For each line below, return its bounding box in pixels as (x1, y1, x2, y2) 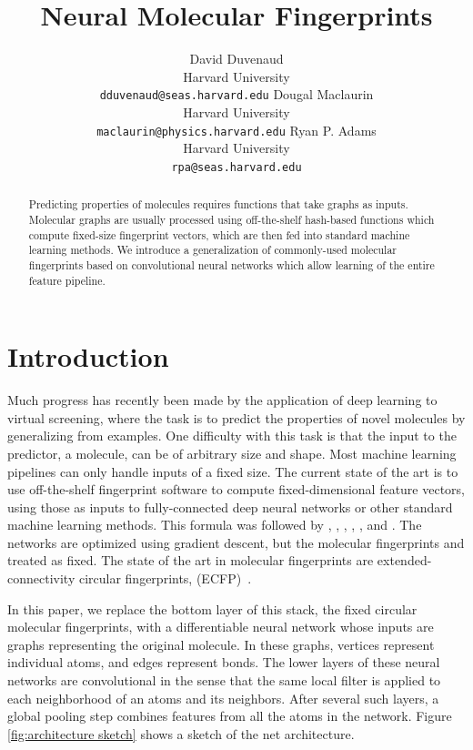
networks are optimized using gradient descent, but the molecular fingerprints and (7, 532, 465, 552)
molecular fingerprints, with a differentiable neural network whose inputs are (7, 617, 434, 636)
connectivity (7, 569, 75, 588)
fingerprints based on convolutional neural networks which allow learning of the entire (28, 257, 435, 272)
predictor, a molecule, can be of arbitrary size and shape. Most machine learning (7, 443, 457, 462)
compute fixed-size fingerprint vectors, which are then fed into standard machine (28, 227, 410, 242)
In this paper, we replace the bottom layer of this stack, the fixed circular (7, 599, 418, 618)
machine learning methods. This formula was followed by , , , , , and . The (7, 515, 422, 534)
